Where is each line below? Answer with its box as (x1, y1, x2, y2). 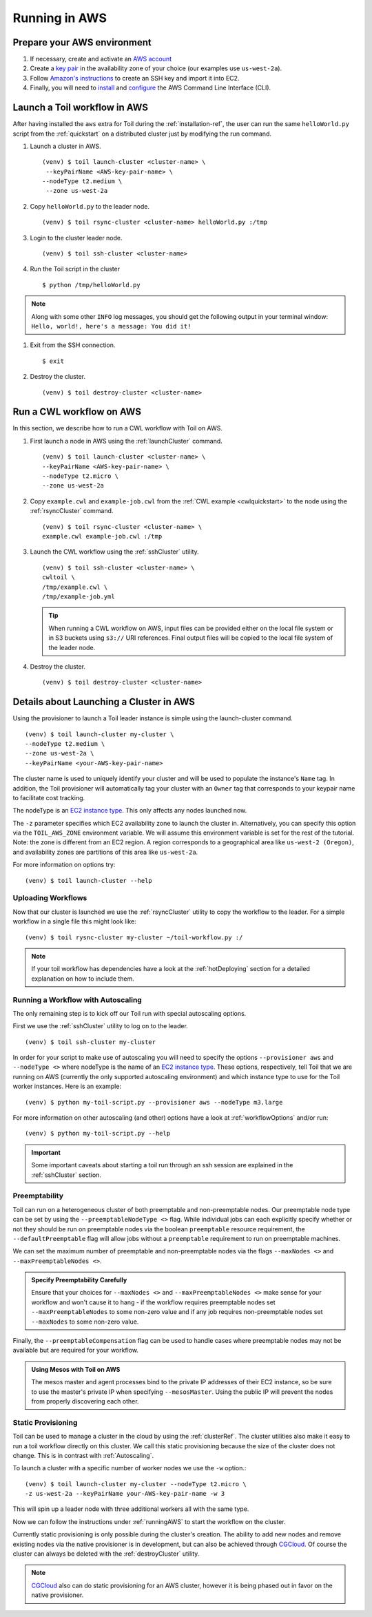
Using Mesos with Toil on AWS (31, 1365, 121, 1373)
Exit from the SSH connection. (30, 341, 116, 349)
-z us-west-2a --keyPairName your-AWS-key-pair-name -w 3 (25, 1490, 225, 1498)
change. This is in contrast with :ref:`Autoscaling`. (12, 1451, 154, 1459)
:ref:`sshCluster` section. (31, 1171, 101, 1179)
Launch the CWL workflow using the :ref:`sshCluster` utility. (30, 547, 199, 556)
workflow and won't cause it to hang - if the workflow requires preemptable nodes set (31, 1298, 276, 1306)
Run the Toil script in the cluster (30, 265, 121, 273)
